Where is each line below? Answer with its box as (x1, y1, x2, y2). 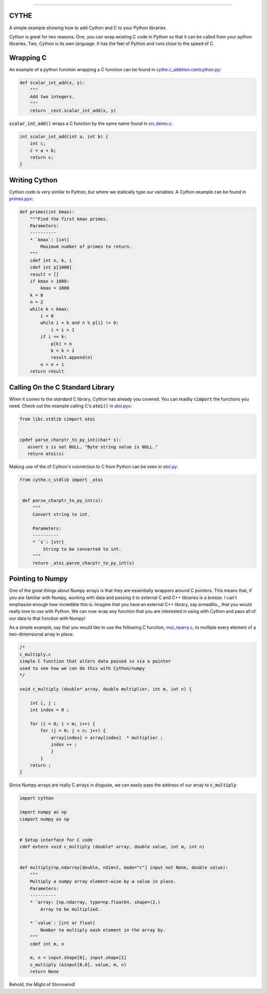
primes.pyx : (9, 196, 34, 202)
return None (30, 969, 59, 975)
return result (30, 369, 64, 374)
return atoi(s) (27, 451, 64, 456)
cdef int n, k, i (30, 258, 72, 263)
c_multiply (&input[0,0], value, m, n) (30, 962, 127, 967)
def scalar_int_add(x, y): (19, 80, 85, 86)
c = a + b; (30, 148, 56, 153)
